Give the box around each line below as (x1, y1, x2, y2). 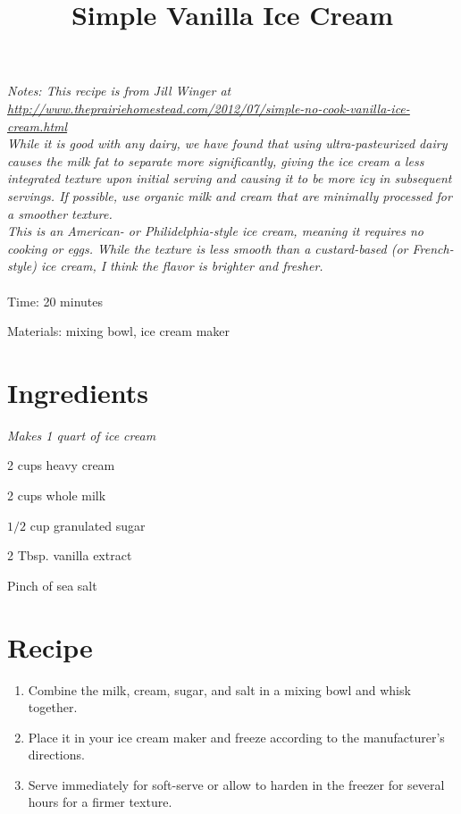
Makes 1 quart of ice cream (7, 425, 156, 444)
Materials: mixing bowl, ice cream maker (7, 322, 230, 340)
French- (412, 239, 454, 257)
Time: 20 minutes (7, 291, 104, 310)
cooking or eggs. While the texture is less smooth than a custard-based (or (7, 239, 408, 257)
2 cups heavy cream (7, 456, 115, 474)
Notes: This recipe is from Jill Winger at (7, 81, 231, 100)
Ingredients (7, 373, 149, 410)
